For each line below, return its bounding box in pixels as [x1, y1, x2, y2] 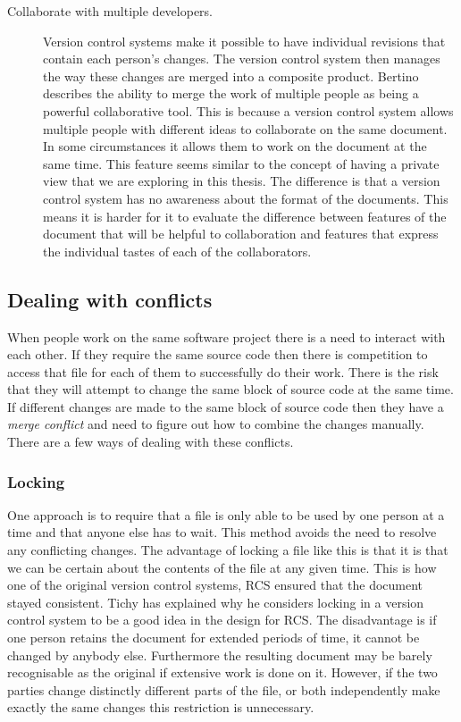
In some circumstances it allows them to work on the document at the [43, 137, 427, 155]
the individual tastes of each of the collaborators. [43, 241, 312, 260]
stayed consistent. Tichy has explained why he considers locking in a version [7, 592, 424, 611]
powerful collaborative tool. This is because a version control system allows [43, 101, 454, 120]
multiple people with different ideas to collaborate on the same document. [43, 119, 448, 138]
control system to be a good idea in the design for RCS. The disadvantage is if [7, 610, 437, 629]
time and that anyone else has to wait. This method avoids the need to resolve [7, 523, 437, 541]
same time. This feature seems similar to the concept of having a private [43, 154, 440, 172]
